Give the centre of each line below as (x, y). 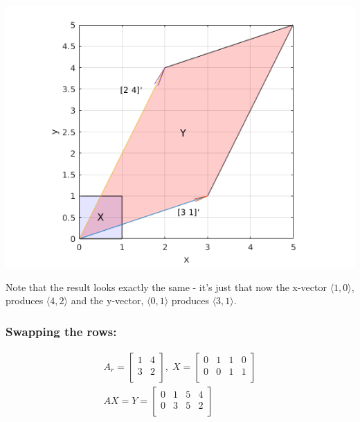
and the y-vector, (107, 300)
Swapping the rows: (61, 331)
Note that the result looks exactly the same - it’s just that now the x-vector (166, 287)
